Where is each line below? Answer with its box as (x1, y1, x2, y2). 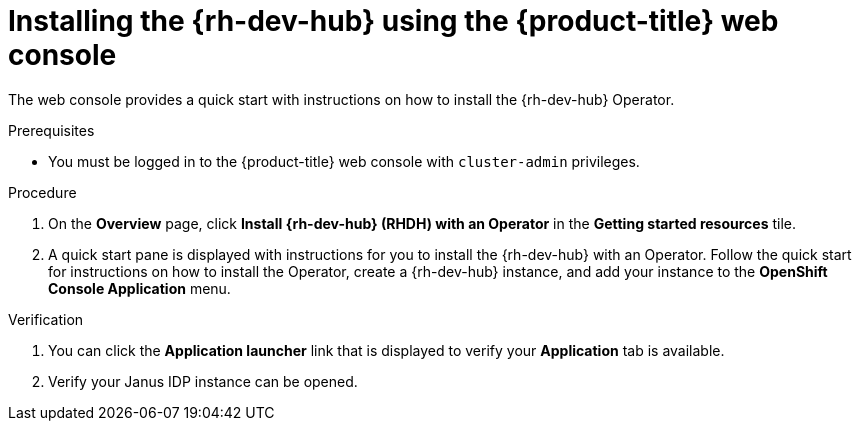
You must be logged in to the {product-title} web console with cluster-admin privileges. (48, 152, 640, 170)
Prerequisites (8, 121, 95, 139)
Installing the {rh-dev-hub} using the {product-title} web (8, 4, 779, 38)
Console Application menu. (48, 279, 231, 297)
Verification (8, 310, 84, 328)
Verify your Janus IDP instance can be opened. (48, 372, 358, 390)
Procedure (8, 183, 77, 201)
